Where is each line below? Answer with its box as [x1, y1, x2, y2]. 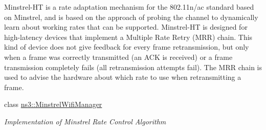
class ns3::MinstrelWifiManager [4, 99, 102, 110]
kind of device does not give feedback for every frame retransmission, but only [4, 41, 249, 52]
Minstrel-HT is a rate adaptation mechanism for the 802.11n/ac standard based [4, 2, 254, 12]
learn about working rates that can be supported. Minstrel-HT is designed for [4, 21, 248, 32]
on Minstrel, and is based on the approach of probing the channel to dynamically [4, 11, 258, 22]
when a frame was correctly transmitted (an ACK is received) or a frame [4, 51, 233, 62]
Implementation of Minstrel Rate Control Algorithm [4, 116, 166, 126]
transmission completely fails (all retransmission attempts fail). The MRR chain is [4, 61, 262, 72]
